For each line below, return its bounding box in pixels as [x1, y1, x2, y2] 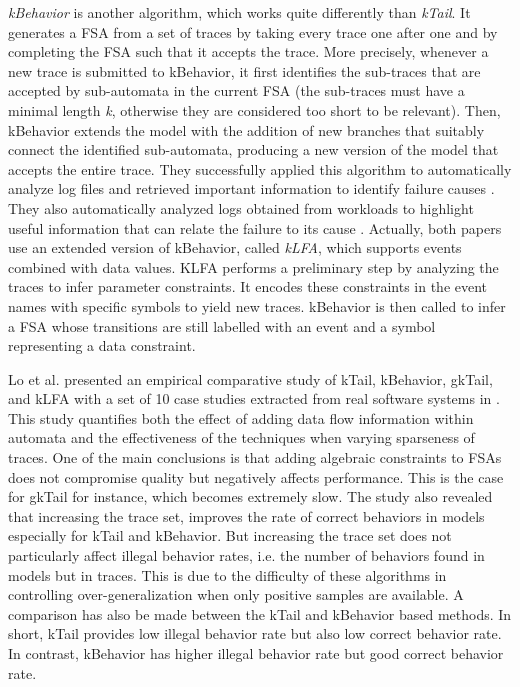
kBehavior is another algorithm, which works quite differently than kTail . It [8, 2, 471, 22]
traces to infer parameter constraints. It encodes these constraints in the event [8, 276, 488, 297]
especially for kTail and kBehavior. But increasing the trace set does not [8, 525, 452, 546]
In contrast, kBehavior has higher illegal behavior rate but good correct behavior [8, 643, 504, 663]
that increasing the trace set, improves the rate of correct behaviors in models [8, 505, 485, 526]
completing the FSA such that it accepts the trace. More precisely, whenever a [8, 41, 489, 62]
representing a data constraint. [8, 335, 196, 356]
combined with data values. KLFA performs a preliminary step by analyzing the [8, 256, 499, 277]
